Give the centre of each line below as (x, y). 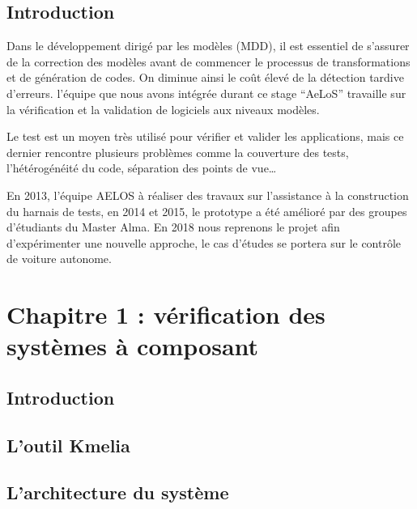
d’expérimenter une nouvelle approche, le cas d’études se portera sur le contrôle (204, 242)
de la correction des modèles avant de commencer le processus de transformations (208, 61)
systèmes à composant (133, 346)
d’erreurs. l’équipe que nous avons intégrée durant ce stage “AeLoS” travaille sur (206, 93)
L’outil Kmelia (68, 445)
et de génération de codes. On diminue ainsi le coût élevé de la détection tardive (205, 77)
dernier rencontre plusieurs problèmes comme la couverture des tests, (178, 152)
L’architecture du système (118, 492)
